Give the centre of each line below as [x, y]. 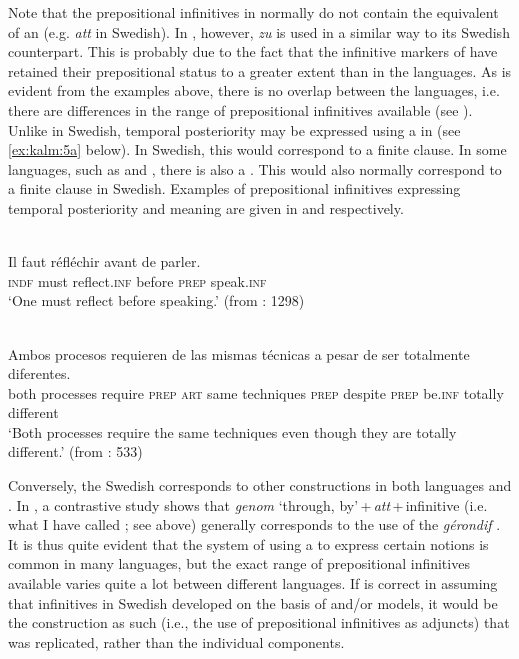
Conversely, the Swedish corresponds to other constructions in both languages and [260, 485]
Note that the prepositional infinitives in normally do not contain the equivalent [253, 12]
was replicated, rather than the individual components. [176, 641]
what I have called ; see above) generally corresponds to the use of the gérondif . [254, 524]
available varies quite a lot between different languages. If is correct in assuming [253, 583]
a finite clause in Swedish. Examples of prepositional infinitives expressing [234, 188]
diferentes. [39, 373]
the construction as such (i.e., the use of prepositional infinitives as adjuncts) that [259, 622]
